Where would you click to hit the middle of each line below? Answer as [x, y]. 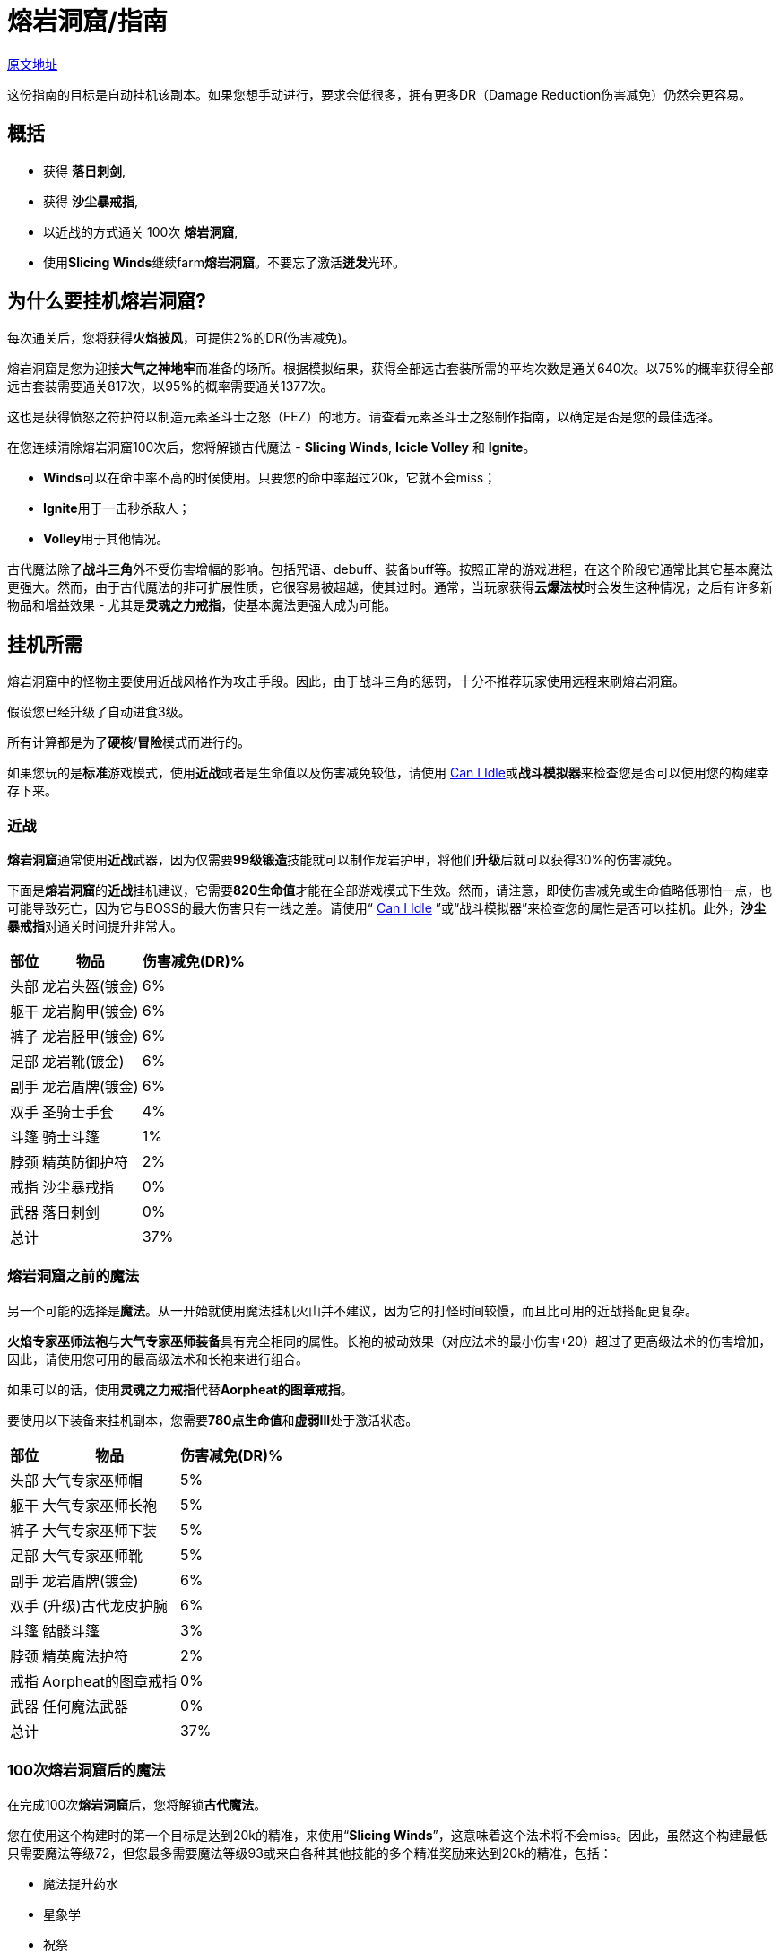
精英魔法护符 [86, 1656]
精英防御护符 [86, 1163]
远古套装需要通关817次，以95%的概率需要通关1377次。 [170, 386]
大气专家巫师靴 [93, 1555]
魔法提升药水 [81, 1883]
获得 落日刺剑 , [84, 170]
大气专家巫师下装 [100, 1530]
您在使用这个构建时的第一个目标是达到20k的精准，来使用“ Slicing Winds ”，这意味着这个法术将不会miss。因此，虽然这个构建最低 [387, 1835]
